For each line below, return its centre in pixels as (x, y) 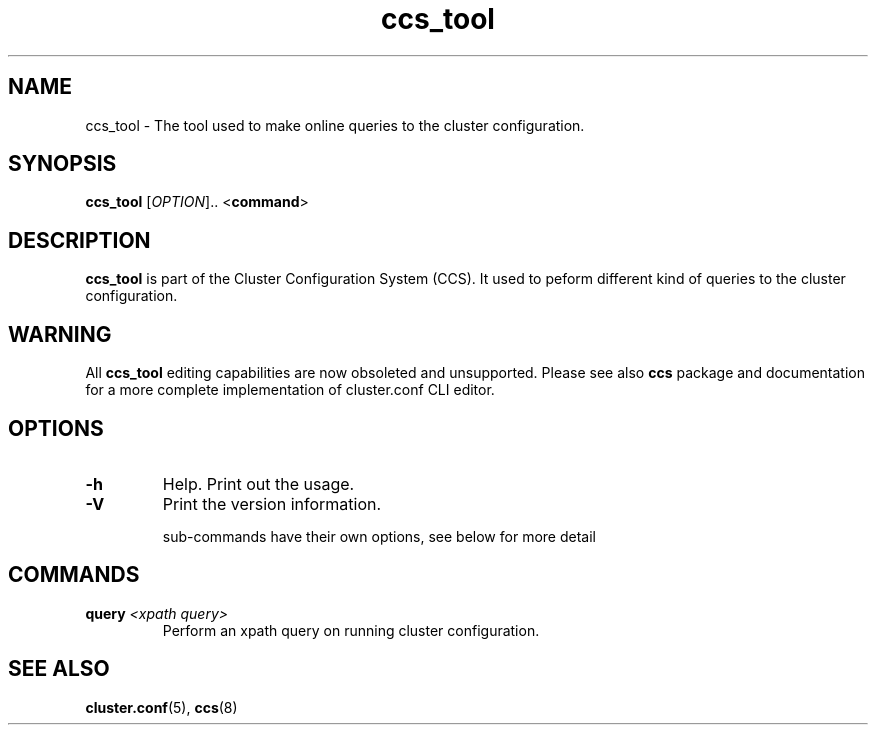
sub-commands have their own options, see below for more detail (379, 536)
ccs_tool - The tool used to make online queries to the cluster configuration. (335, 125)
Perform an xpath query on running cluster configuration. (351, 630)
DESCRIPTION (79, 240)
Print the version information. (272, 503)
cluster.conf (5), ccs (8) (161, 707)
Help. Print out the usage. (258, 483)
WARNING (60, 334)
